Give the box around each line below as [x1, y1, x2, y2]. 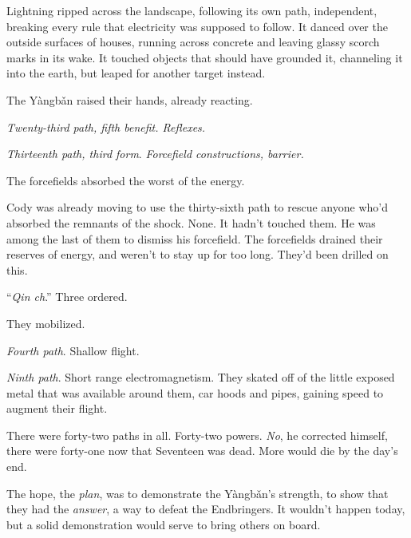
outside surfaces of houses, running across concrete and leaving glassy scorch [6, 34, 380, 50]
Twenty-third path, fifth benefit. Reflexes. [6, 118, 206, 135]
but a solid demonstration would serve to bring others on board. [6, 516, 321, 532]
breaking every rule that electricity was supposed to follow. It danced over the [6, 18, 388, 34]
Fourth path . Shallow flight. [6, 342, 140, 358]
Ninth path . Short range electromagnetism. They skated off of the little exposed [6, 369, 395, 386]
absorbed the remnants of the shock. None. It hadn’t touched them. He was [6, 214, 376, 231]
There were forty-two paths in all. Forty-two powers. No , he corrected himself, [6, 426, 388, 443]
